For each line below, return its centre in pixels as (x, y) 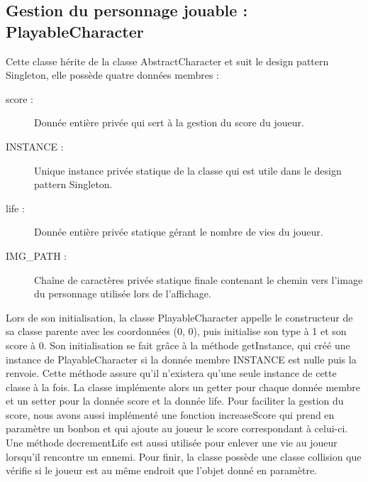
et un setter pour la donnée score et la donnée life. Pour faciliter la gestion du (175, 401)
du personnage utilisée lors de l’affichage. (123, 294)
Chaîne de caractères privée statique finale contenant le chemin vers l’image (199, 279)
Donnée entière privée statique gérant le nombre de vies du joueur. (179, 232)
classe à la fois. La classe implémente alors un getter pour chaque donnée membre (183, 387)
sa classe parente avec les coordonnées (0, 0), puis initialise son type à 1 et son (176, 331)
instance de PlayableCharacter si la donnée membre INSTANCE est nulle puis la (181, 359)
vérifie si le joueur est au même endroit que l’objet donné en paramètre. (161, 470)
